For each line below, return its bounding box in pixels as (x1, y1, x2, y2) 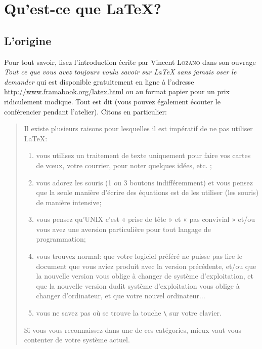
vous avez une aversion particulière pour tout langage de (36, 223, 211, 234)
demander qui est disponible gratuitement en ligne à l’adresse (4, 76, 194, 87)
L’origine (4, 32, 52, 48)
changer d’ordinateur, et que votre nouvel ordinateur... (36, 290, 205, 301)
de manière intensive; (36, 197, 102, 207)
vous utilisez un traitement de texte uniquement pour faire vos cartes (36, 150, 251, 161)
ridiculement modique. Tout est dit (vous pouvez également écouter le (4, 96, 221, 106)
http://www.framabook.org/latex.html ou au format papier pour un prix (4, 86, 230, 97)
